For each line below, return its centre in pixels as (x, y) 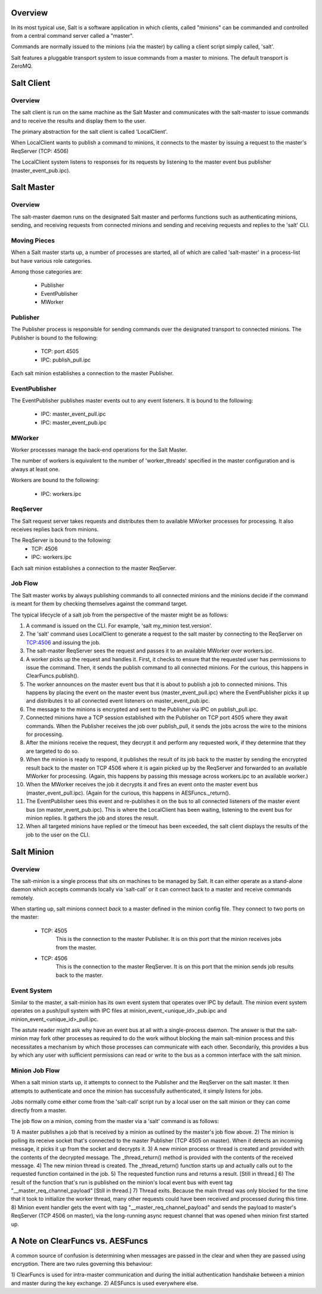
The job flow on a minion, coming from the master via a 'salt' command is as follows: (115, 1121)
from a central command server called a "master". (72, 35)
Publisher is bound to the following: (54, 338)
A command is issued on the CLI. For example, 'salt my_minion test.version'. (119, 625)
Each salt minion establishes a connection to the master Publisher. (92, 373)
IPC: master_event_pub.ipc (74, 422)
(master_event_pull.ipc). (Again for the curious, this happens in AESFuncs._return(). (128, 793)
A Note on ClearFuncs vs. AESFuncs (80, 1241)
